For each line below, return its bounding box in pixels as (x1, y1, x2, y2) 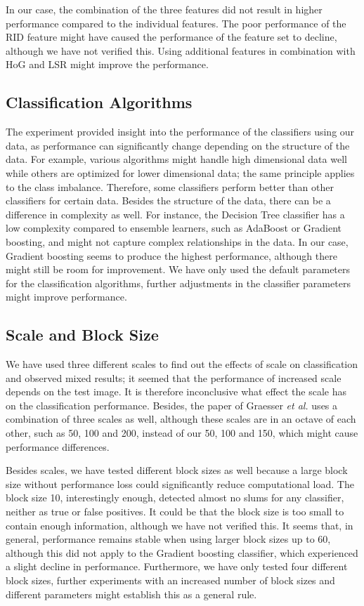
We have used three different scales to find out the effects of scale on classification (6, 357, 358, 371)
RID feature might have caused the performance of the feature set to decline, (6, 29, 337, 44)
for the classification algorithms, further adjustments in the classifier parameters (6, 275, 351, 290)
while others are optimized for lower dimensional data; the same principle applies (6, 165, 355, 180)
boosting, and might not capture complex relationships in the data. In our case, (6, 234, 349, 249)
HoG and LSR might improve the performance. (6, 57, 209, 72)
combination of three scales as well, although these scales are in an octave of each (6, 411, 356, 426)
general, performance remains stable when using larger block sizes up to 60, (6, 532, 331, 546)
